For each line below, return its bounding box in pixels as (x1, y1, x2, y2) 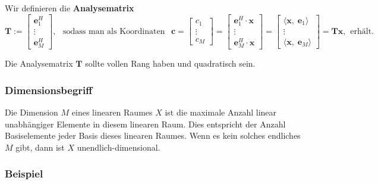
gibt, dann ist (15, 141, 65, 153)
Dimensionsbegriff (5, 82, 93, 97)
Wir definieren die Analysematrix (5, 2, 134, 14)
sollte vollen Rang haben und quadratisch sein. (85, 57, 256, 70)
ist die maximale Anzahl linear (165, 105, 277, 118)
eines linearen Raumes (71, 105, 153, 118)
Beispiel (5, 166, 43, 181)
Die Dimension (5, 105, 58, 118)
